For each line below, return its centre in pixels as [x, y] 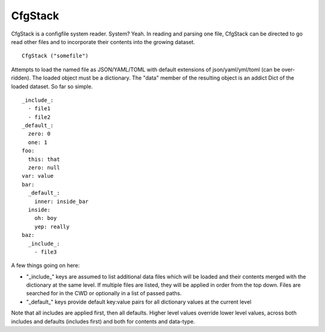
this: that [44, 159]
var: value [38, 176]
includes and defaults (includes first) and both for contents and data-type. [103, 321]
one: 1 [38, 142]
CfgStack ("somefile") [55, 56]
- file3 [45, 252]
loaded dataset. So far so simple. [52, 86]
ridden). [21, 78]
